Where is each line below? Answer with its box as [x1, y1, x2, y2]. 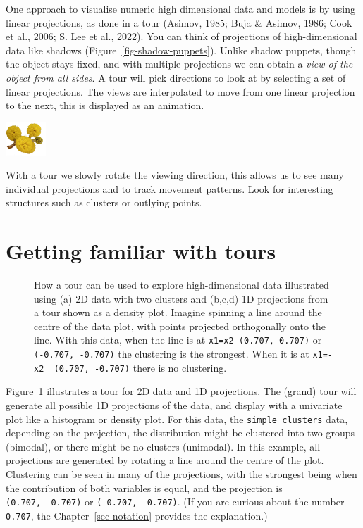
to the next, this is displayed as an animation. [6, 98, 204, 113]
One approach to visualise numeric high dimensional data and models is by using [6, 1, 356, 15]
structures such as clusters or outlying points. [6, 195, 202, 210]
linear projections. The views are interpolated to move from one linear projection [6, 84, 355, 99]
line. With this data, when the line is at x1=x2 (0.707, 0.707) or [34, 332, 322, 347]
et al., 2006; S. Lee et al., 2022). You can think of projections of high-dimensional [6, 29, 357, 44]
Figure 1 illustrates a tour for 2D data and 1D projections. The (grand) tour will [6, 384, 357, 398]
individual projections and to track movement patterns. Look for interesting [6, 181, 333, 196]
